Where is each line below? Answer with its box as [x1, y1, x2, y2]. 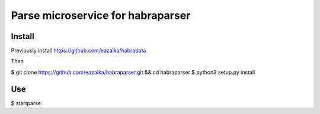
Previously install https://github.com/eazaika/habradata [11, 47, 146, 54]
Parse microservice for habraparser [11, 9, 191, 22]
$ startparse [11, 99, 41, 106]
